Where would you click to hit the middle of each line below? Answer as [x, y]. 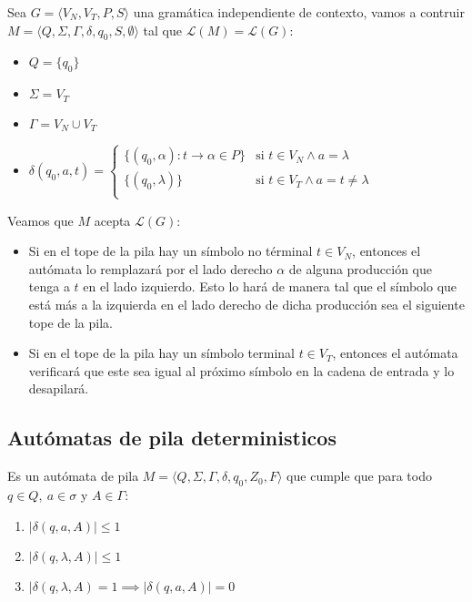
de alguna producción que [360, 268]
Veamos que [40, 220]
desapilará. [59, 388]
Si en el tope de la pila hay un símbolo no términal [171, 251]
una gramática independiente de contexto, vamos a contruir [299, 12]
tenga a [49, 286]
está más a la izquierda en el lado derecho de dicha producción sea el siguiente [246, 305]
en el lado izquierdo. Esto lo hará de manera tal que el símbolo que [270, 286]
